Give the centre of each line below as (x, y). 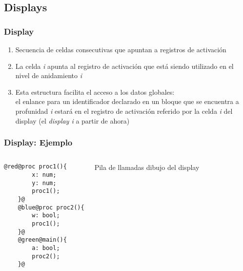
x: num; (44, 175)
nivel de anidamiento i (49, 75)
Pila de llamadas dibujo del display (147, 167)
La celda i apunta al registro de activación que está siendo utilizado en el (124, 66)
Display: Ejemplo (38, 142)
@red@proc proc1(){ (35, 167)
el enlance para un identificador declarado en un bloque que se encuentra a (127, 101)
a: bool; (46, 248)
